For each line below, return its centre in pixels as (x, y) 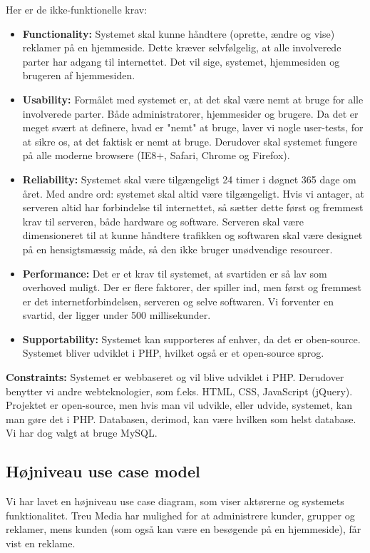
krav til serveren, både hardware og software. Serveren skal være (163, 221)
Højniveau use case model (103, 471)
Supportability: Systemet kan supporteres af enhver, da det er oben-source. (191, 339)
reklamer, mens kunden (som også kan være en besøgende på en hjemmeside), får (184, 529)
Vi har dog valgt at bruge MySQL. (82, 433)
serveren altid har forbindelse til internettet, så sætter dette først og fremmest (193, 207)
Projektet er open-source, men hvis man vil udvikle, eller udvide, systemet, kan (179, 405)
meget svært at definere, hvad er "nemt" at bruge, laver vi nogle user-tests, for (193, 127)
